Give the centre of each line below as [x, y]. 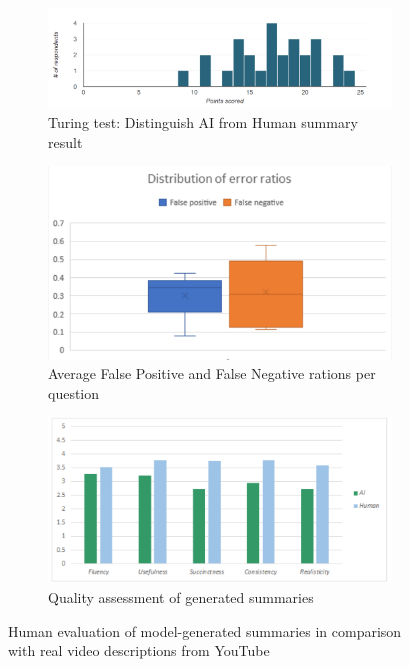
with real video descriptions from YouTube [139, 650]
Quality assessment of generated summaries [181, 596]
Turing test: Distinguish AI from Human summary [203, 122]
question [74, 392]
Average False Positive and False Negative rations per [212, 373]
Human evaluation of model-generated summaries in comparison [205, 630]
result [65, 141]
